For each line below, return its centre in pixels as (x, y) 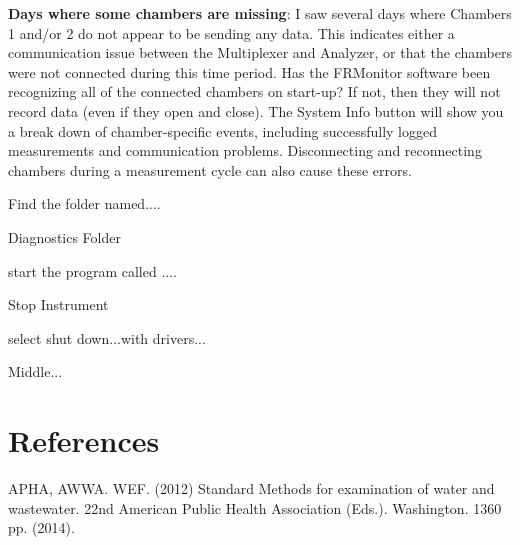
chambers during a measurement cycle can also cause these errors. (210, 169)
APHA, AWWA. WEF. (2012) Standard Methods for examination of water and (251, 488)
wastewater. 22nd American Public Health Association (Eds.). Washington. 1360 (255, 507)
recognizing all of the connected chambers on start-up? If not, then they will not (254, 91)
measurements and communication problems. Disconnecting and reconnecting (245, 150)
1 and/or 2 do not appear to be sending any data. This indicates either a (231, 32)
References (84, 440)
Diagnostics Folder (64, 236)
